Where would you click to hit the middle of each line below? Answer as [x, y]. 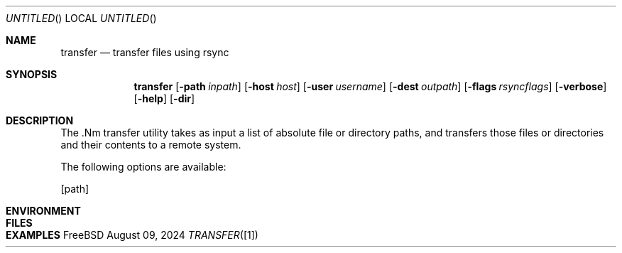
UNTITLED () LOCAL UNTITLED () [81, 18]
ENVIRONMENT [43, 211]
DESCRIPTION [40, 120]
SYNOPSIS [32, 74]
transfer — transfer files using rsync [145, 52]
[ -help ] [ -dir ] [164, 98]
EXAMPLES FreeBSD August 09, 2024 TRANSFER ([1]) [132, 235]
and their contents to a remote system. [151, 145]
